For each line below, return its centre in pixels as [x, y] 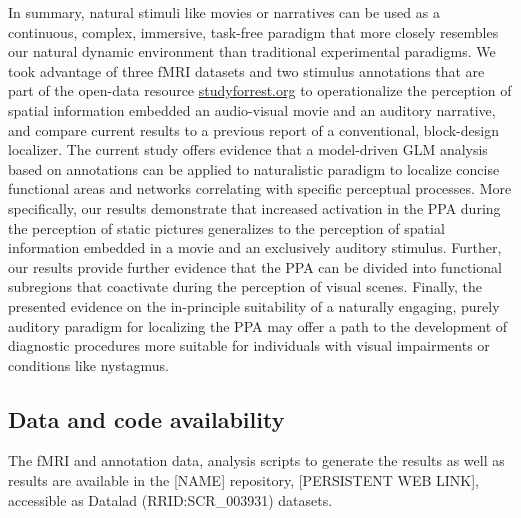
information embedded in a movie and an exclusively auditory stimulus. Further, [255, 247]
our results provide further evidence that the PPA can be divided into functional [255, 266]
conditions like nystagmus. [88, 364]
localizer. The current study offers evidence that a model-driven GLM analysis [248, 149]
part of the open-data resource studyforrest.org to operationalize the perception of [260, 90]
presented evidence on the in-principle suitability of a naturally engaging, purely [254, 305]
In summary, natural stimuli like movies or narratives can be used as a [224, 12]
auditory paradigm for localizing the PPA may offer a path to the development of [258, 325]
